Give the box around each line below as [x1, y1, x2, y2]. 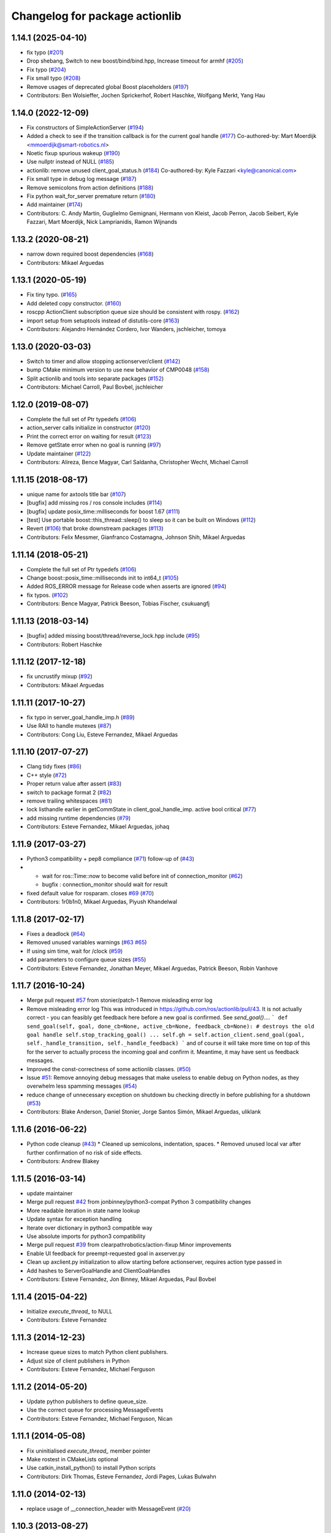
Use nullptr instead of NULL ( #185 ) [26, 158, 115, 166]
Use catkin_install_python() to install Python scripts [26, 1464, 156, 1472]
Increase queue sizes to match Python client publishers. [26, 1348, 169, 1356]
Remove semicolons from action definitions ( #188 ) [26, 184, 154, 191]
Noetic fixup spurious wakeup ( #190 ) [26, 150, 120, 157]
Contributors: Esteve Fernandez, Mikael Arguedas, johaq [26, 823, 170, 830]
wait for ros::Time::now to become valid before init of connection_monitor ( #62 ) [42, 872, 243, 879]
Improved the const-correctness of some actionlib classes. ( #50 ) [26, 1065, 191, 1072]
